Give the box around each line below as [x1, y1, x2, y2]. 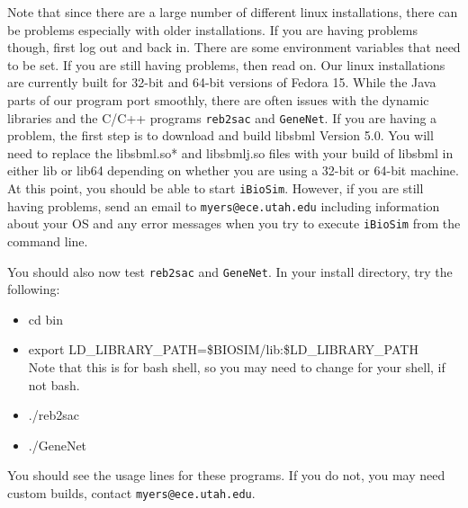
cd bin [28, 309, 63, 328]
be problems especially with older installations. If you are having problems [7, 20, 418, 39]
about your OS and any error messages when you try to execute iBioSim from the [7, 214, 461, 233]
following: [7, 280, 60, 299]
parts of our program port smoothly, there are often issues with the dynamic [7, 90, 429, 109]
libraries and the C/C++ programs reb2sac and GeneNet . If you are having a [7, 108, 437, 127]
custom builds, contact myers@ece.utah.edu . [7, 483, 256, 502]
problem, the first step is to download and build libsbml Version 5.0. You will [7, 126, 434, 145]
